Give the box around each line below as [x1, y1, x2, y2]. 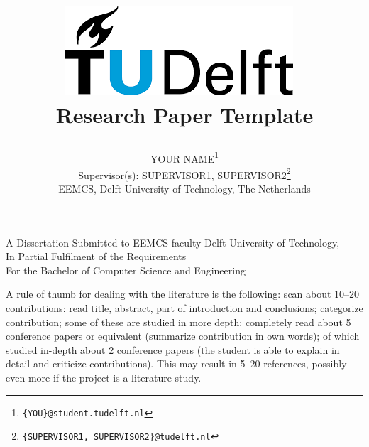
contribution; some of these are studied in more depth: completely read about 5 [6, 314, 351, 329]
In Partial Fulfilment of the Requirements [6, 249, 187, 264]
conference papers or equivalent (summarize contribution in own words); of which [6, 328, 360, 343]
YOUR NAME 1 [150, 149, 219, 166]
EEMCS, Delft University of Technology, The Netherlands [58, 181, 311, 196]
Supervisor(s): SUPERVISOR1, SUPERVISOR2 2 [78, 165, 291, 182]
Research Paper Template [55, 100, 314, 129]
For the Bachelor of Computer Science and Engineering [6, 262, 246, 277]
